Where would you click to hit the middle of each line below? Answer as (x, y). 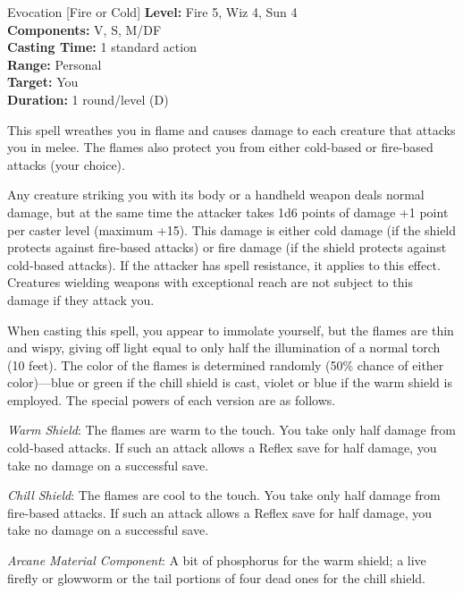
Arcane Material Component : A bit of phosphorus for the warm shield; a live (217, 560)
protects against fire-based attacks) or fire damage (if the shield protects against (227, 247)
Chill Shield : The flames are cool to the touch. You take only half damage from (224, 495)
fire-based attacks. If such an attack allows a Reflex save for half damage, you (220, 512)
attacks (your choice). (66, 164)
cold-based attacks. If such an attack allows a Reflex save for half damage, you (222, 448)
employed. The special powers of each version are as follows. (172, 399)
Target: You (43, 82)
